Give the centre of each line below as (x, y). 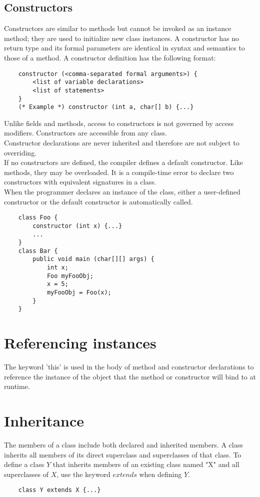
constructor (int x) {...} (77, 226)
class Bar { (38, 251)
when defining (160, 474)
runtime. (17, 386)
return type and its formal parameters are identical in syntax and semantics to (124, 48)
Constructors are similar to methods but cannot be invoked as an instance (118, 28)
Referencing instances (80, 343)
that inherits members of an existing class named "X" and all (146, 464)
